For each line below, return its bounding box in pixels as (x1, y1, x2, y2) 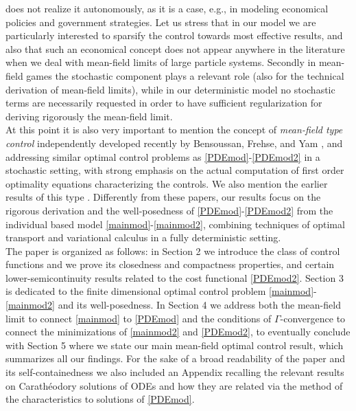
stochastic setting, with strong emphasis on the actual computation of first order (5, 163, 344, 177)
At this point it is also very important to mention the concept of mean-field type (5, 122, 343, 137)
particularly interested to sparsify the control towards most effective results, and (5, 28, 343, 43)
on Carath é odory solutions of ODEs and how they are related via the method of (5, 378, 343, 392)
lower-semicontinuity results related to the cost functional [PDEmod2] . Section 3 (5, 270, 344, 285)
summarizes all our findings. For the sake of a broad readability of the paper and (5, 351, 346, 366)
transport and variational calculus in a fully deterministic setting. (5, 230, 281, 245)
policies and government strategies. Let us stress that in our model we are (5, 14, 316, 29)
